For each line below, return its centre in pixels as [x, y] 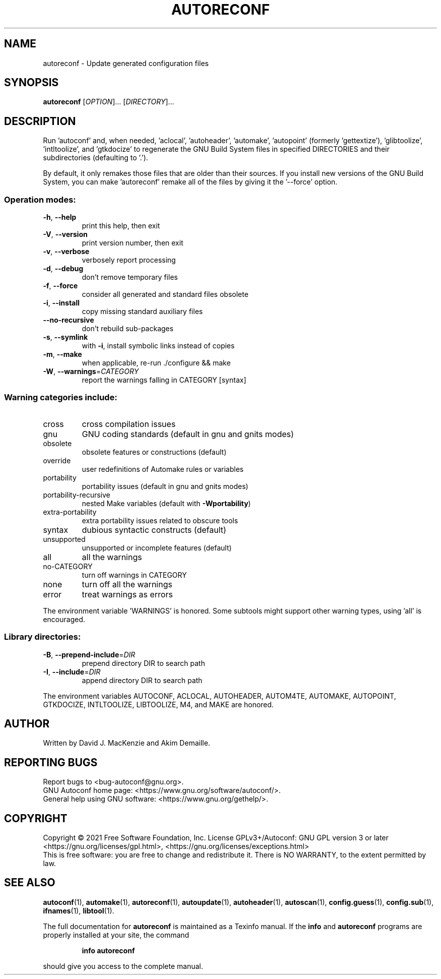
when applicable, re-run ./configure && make [156, 363]
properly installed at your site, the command [116, 935]
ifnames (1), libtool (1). [79, 910]
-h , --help [60, 217]
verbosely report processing [129, 260]
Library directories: [43, 637]
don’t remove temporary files [130, 277]
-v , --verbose [66, 252]
